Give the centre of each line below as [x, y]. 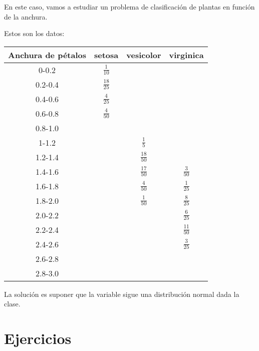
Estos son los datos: [34, 33]
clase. [12, 304]
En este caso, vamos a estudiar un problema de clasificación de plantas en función [129, 7]
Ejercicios [38, 338]
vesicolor [144, 55]
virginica [186, 55]
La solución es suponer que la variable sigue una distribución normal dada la [122, 294]
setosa [106, 55]
